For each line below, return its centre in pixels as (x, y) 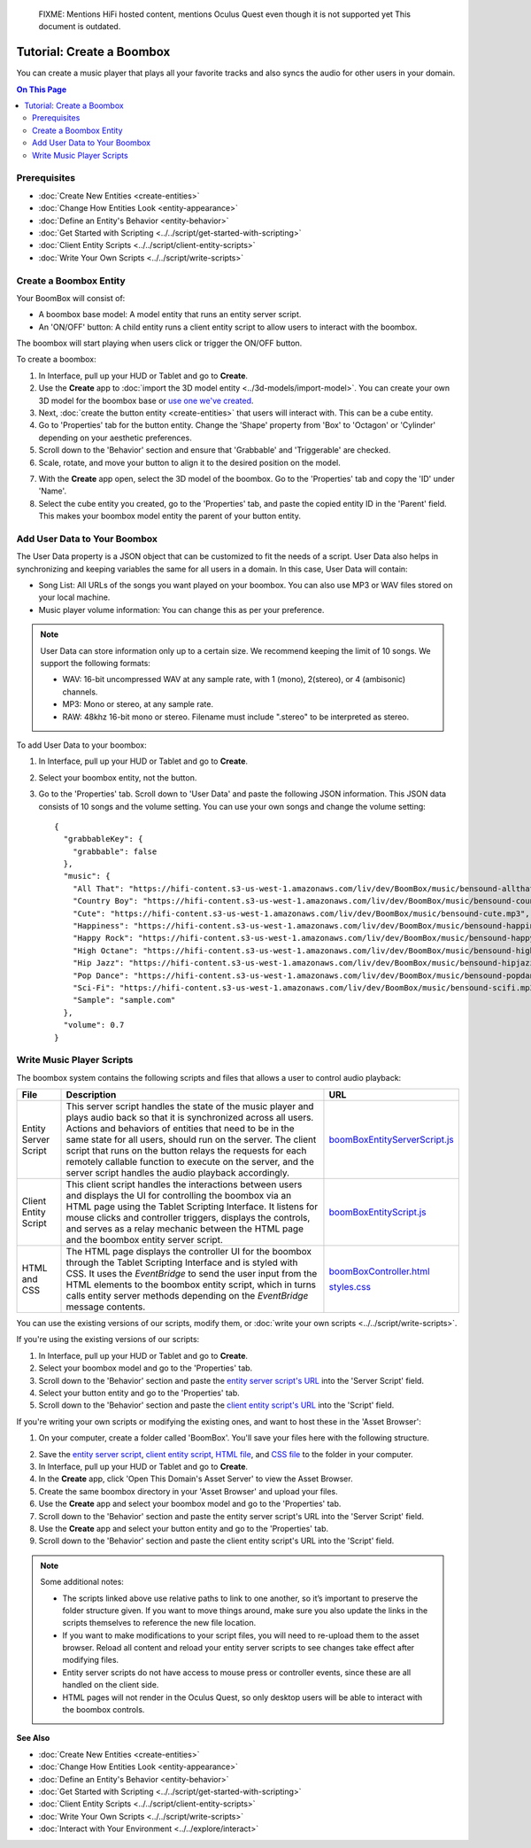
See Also (33, 1738)
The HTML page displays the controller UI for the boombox (189, 1252)
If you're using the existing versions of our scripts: (108, 1339)
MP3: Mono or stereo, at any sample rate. (138, 704)
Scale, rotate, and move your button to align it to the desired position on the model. (189, 462)
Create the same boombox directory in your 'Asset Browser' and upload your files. (188, 1491)
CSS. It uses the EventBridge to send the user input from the (192, 1274)
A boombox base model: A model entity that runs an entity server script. (170, 314)
